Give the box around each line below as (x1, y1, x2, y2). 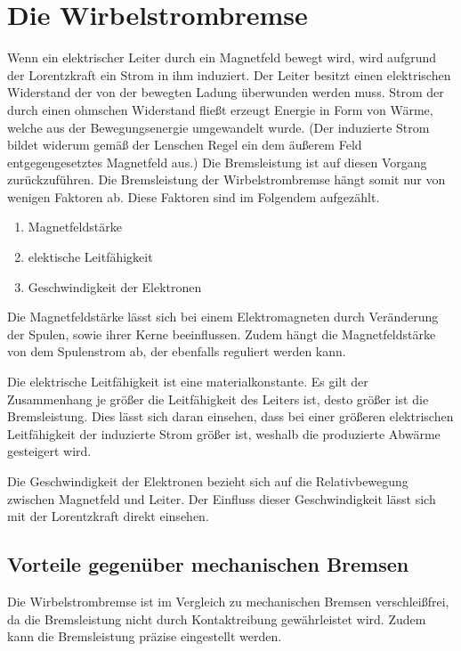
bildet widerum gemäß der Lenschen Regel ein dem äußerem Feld (7, 135, 362, 154)
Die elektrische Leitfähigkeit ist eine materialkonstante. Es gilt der (7, 372, 368, 391)
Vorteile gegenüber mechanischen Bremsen (7, 550, 409, 578)
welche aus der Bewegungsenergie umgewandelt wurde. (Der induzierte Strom (7, 118, 430, 136)
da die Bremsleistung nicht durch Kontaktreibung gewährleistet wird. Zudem (7, 609, 426, 628)
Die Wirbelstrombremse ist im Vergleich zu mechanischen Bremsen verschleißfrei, (7, 591, 449, 610)
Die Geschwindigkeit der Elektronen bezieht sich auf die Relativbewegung (7, 472, 408, 490)
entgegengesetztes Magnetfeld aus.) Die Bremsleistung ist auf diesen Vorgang (7, 152, 427, 171)
